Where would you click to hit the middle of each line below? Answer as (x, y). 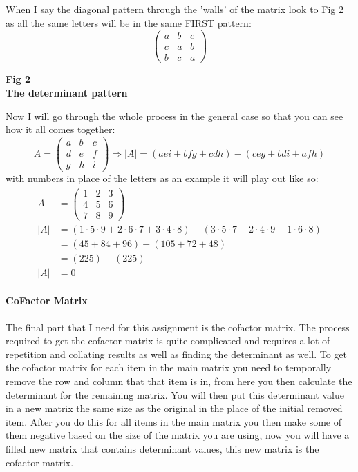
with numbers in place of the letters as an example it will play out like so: (162, 178)
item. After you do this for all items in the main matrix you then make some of (174, 421)
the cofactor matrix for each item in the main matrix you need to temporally (169, 367)
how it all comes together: (60, 129)
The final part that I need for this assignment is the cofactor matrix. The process (178, 327)
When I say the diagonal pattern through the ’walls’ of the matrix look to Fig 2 (175, 9)
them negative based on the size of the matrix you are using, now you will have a (178, 435)
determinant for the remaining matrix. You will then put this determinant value (175, 394)
